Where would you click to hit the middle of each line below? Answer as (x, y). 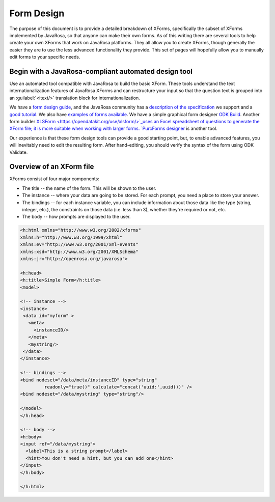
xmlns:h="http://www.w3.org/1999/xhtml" (71, 237)
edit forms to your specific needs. (45, 57)
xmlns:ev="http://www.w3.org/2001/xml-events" (79, 245)
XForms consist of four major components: (54, 179)
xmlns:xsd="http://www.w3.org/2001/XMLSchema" (79, 252)
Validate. (19, 152)
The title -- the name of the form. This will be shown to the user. (89, 188)
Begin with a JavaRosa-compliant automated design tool (101, 71)
